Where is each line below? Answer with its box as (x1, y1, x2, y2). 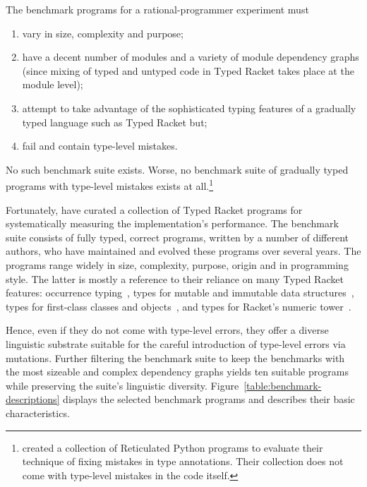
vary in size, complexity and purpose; (22, 25, 183, 40)
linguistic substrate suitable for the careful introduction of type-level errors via (6, 336, 346, 351)
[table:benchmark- (243, 378, 322, 392)
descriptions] (6, 392, 60, 407)
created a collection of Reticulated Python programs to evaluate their (22, 440, 323, 455)
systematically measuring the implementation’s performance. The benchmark (6, 216, 339, 231)
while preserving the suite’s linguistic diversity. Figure (6, 378, 239, 392)
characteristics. (6, 405, 70, 420)
